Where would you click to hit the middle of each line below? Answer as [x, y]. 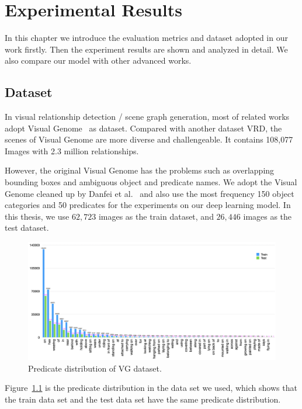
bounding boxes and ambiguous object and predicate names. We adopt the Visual [151, 182]
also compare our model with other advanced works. [98, 60]
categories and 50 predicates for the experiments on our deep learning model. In [148, 205]
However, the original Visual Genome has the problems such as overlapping [140, 170]
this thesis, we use [37, 216]
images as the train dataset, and [156, 216]
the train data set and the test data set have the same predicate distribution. [143, 399]
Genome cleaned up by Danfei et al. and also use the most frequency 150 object [150, 193]
